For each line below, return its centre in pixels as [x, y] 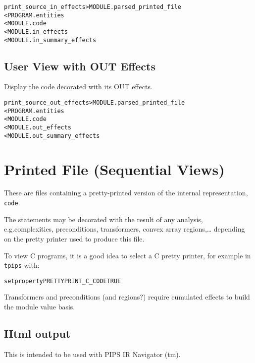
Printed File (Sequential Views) [114, 169]
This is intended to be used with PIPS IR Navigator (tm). [92, 354]
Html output [37, 333]
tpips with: [22, 265]
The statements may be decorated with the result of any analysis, [103, 219]
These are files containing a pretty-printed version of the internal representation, [126, 193]
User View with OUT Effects [80, 66]
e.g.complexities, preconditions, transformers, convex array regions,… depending [125, 229]
